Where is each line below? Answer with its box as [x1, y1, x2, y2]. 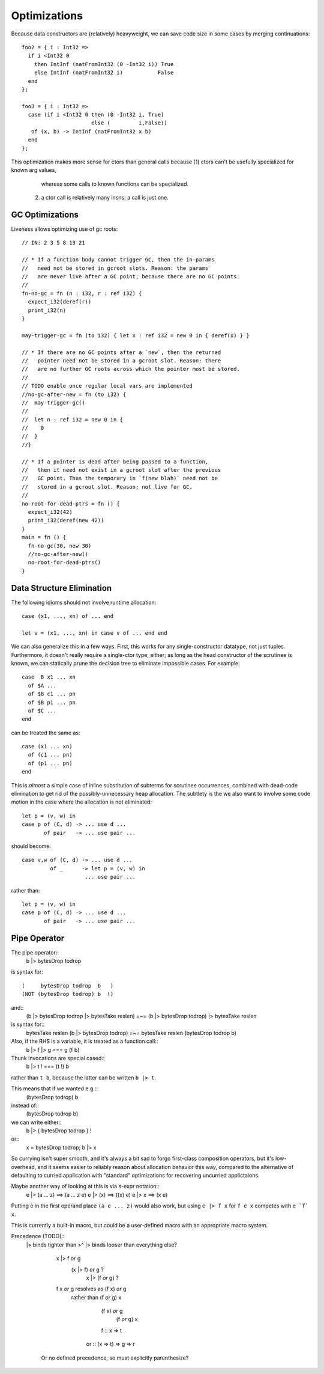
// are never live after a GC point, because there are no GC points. [22, 273, 240, 280]
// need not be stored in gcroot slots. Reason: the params [22, 264, 209, 272]
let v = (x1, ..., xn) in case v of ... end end [22, 629, 167, 637]
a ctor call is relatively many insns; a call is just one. [41, 194, 169, 201]
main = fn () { [22, 534, 67, 541]
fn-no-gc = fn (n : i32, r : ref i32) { [22, 290, 142, 297]
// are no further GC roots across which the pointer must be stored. [22, 365, 240, 373]
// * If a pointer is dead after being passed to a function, [22, 458, 209, 465]
